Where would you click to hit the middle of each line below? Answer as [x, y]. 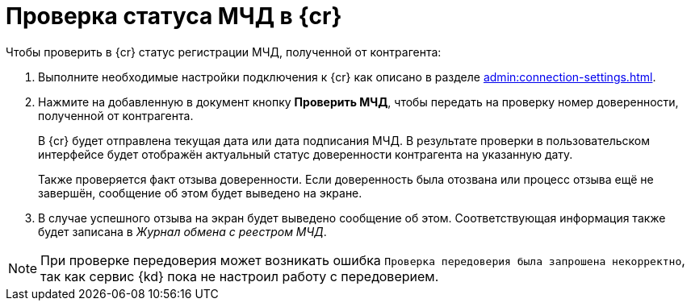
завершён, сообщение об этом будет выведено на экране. [200, 193]
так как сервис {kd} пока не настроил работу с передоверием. [240, 276]
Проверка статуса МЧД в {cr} [174, 16]
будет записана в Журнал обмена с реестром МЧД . [182, 231]
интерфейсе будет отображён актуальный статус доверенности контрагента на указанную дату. [306, 154]
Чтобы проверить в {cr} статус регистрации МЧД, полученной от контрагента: [224, 52]
